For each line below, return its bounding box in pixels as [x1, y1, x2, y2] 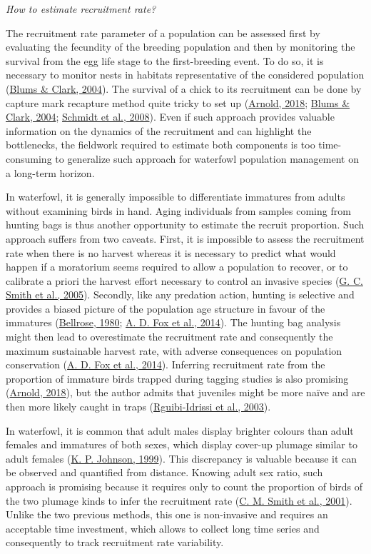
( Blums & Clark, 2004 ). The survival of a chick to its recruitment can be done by [6, 81, 362, 96]
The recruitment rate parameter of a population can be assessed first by [6, 25, 320, 40]
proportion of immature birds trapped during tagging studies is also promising [6, 371, 349, 386]
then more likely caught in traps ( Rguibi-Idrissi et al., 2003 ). [6, 399, 271, 414]
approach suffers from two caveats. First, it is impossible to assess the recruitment [6, 231, 365, 246]
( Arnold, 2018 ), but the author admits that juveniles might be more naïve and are [6, 385, 365, 400]
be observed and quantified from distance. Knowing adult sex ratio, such [6, 465, 323, 480]
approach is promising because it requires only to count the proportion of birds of [6, 479, 363, 493]
